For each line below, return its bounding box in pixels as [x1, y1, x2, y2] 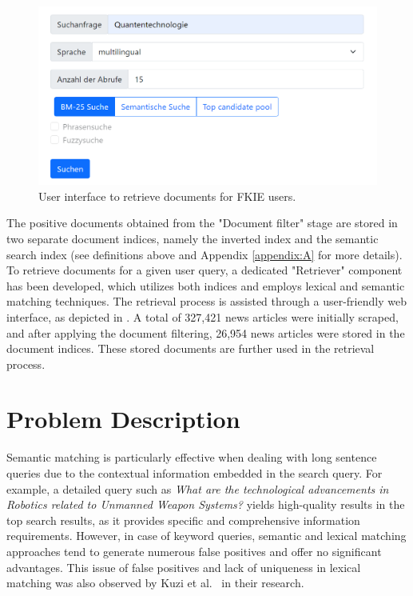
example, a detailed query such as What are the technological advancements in [6, 480, 389, 497]
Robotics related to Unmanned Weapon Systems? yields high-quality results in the [6, 496, 405, 513]
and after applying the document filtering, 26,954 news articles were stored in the [6, 324, 405, 341]
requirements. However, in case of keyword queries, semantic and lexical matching [6, 527, 407, 544]
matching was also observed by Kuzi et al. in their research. [6, 574, 304, 591]
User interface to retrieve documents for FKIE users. [38, 187, 296, 204]
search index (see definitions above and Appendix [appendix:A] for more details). [6, 246, 403, 262]
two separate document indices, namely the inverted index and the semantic [6, 230, 379, 246]
